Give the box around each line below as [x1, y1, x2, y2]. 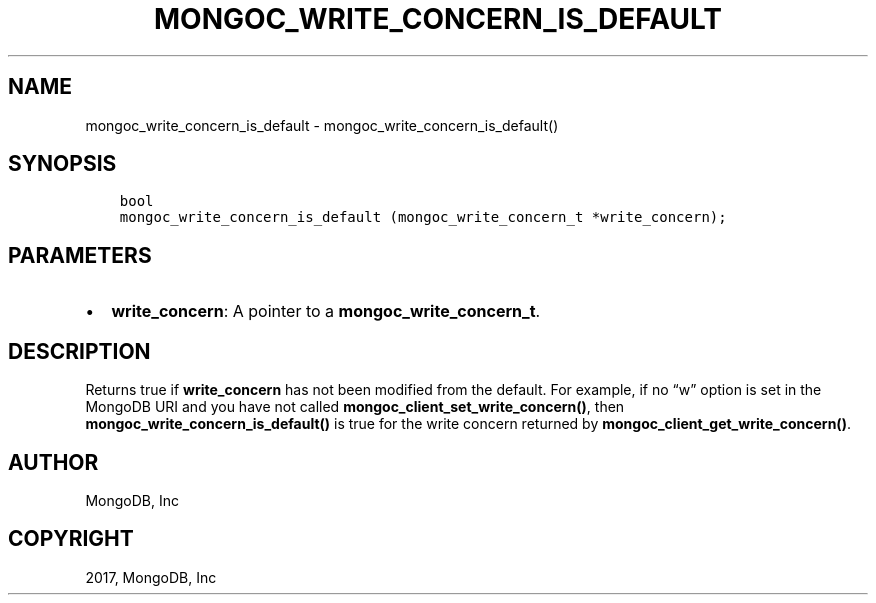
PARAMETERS [8, 242, 152, 268]
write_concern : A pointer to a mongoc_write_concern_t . [111, 301, 541, 322]
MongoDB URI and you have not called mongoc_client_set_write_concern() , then [85, 398, 625, 416]
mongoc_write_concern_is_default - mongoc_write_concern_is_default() [85, 116, 559, 134]
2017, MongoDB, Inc [85, 568, 217, 586]
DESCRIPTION [8, 338, 151, 364]
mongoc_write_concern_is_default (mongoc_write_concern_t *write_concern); [119, 209, 727, 226]
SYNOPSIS [8, 151, 117, 177]
